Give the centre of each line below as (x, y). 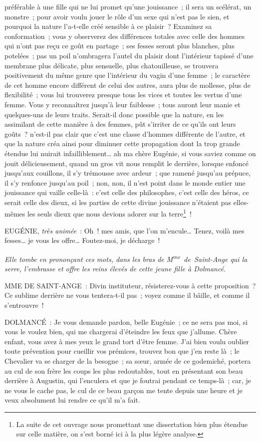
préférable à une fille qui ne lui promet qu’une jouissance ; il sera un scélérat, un (128, 6)
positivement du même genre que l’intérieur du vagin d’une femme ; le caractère (127, 75)
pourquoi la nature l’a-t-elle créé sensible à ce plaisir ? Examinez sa (108, 26)
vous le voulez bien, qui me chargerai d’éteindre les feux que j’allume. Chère (121, 331)
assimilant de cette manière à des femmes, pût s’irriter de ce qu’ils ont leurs (120, 124)
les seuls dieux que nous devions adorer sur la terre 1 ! (109, 213)
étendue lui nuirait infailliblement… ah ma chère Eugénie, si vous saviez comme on (130, 153)
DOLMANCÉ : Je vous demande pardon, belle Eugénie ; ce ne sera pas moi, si (126, 322)
